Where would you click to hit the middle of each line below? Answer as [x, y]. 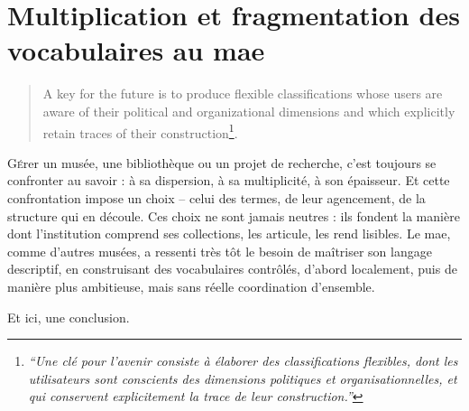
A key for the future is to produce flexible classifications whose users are [243, 93]
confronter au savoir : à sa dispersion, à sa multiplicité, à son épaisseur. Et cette [229, 180]
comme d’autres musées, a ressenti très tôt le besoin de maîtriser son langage [220, 251]
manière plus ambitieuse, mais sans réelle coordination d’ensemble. [191, 286]
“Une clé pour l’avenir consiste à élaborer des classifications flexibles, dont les [243, 361]
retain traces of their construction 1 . [140, 131]
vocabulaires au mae [136, 50]
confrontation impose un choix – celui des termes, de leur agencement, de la [216, 197]
